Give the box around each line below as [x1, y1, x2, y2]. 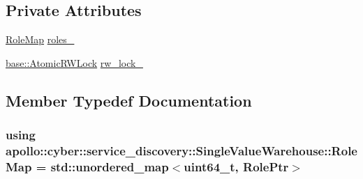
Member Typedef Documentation [6, 89, 252, 111]
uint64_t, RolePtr [184, 157, 289, 175]
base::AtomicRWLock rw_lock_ [6, 55, 143, 70]
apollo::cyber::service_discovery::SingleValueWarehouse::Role [6, 142, 357, 159]
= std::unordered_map [36, 157, 169, 175]
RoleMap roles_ [6, 32, 75, 47]
